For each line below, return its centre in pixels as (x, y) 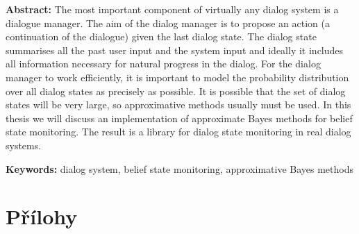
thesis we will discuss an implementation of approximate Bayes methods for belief (179, 118)
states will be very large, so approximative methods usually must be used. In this (178, 105)
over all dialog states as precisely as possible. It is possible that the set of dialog (176, 91)
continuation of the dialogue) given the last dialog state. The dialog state (161, 36)
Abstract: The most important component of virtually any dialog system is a (172, 9)
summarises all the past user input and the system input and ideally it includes (175, 50)
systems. (24, 145)
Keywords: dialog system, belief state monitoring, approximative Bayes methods (179, 168)
